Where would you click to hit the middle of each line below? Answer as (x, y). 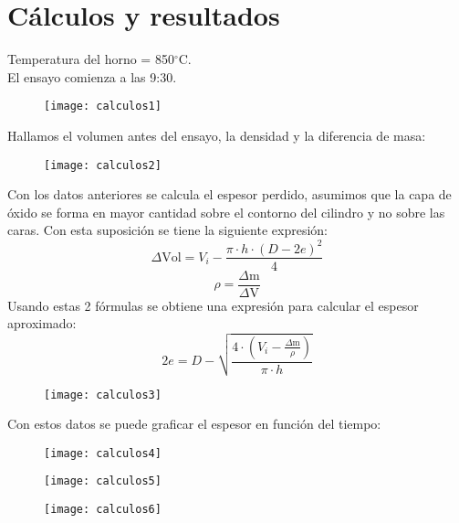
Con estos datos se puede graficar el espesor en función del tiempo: (194, 424)
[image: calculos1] (103, 107)
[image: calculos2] (103, 165)
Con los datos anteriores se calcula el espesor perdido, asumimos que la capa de (229, 194)
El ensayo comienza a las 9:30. (92, 76)
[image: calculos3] (103, 395)
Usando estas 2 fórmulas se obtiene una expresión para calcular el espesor (213, 305)
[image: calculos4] (103, 453)
